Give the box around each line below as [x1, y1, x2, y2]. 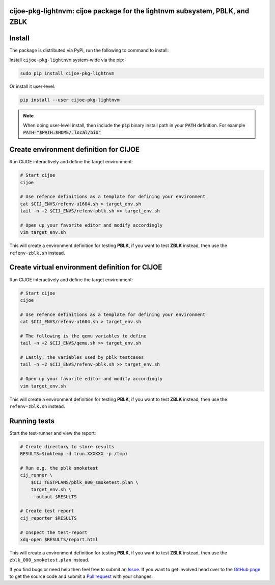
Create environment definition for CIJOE [9, 145, 140, 154]
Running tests [9, 417, 55, 425]
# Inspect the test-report [20, 529, 88, 535]
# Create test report [20, 508, 74, 514]
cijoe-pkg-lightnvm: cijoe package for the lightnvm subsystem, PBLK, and [9, 7, 250, 15]
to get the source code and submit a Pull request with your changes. [9, 573, 153, 579]
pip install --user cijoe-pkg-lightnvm [20, 97, 120, 103]
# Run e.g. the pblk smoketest [20, 465, 99, 471]
